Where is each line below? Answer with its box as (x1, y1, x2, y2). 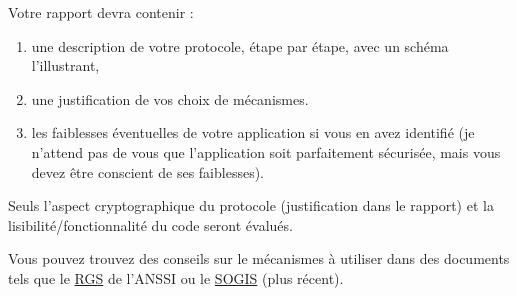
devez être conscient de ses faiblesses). (31, 161, 264, 182)
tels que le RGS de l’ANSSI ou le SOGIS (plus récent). (8, 267, 344, 288)
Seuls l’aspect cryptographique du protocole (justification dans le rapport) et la (8, 195, 494, 216)
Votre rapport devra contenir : (8, 2, 194, 22)
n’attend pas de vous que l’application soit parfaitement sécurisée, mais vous (31, 141, 501, 162)
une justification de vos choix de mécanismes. (31, 88, 309, 109)
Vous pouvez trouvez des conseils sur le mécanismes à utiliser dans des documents (8, 248, 510, 269)
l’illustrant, (31, 55, 100, 76)
